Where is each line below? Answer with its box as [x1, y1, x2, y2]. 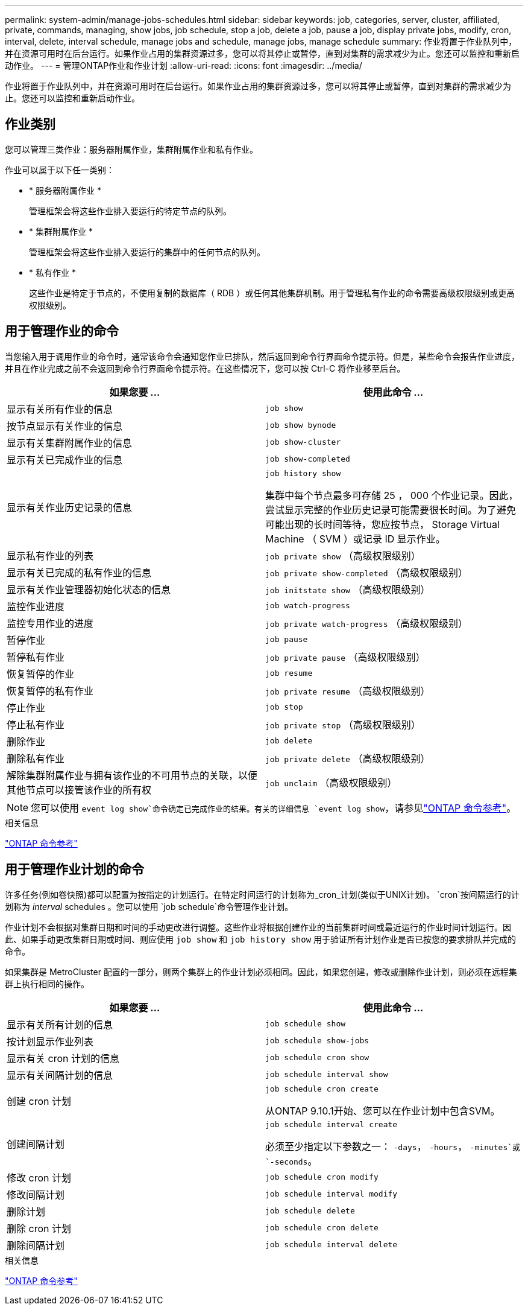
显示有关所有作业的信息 [7, 402, 113, 415]
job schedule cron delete [265, 1223, 379, 1233]
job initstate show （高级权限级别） [265, 583, 430, 596]
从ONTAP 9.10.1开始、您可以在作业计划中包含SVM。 [265, 1104, 500, 1117]
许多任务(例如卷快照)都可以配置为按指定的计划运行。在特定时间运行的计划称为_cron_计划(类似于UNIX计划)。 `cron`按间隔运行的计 [5, 889, 520, 900]
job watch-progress [265, 601, 350, 611]
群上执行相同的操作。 [5, 978, 89, 989]
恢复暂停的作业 [7, 667, 75, 680]
